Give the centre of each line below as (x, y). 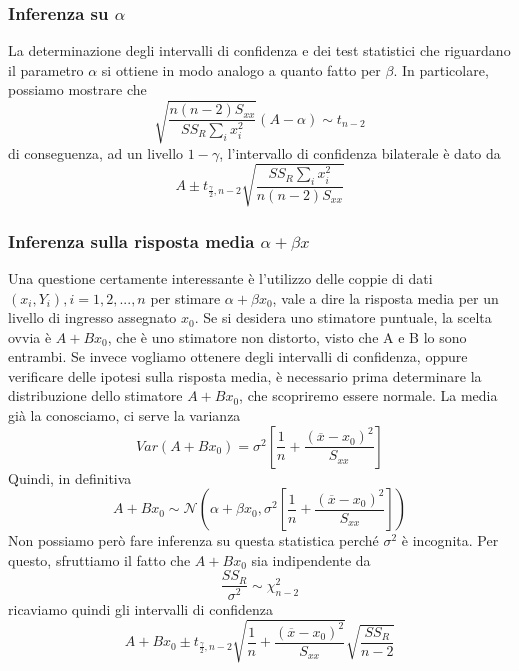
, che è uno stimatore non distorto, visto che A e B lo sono (287, 336)
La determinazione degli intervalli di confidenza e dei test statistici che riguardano (259, 50)
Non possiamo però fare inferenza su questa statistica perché (193, 540)
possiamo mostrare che (77, 89)
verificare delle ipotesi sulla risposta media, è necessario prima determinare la (245, 375)
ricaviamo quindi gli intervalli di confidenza (140, 608)
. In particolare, (441, 69)
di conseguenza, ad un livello (96, 152)
